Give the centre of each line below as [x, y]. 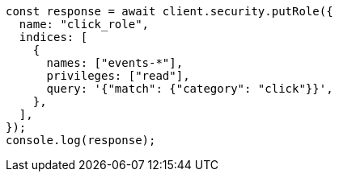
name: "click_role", [84, 24]
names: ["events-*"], [115, 63]
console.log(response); [81, 140]
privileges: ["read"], [118, 76]
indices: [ [53, 37]
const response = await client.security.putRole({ [169, 11]
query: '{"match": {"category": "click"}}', [190, 89]
